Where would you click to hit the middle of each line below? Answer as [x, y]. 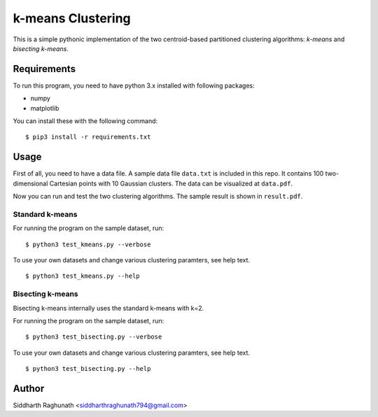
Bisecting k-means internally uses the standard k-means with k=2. [108, 308]
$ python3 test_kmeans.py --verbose [88, 244]
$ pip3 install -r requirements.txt [88, 137]
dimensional [30, 183]
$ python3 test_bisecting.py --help [88, 369]
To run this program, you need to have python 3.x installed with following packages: [134, 85]
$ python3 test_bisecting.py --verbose [94, 337]
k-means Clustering [72, 18]
